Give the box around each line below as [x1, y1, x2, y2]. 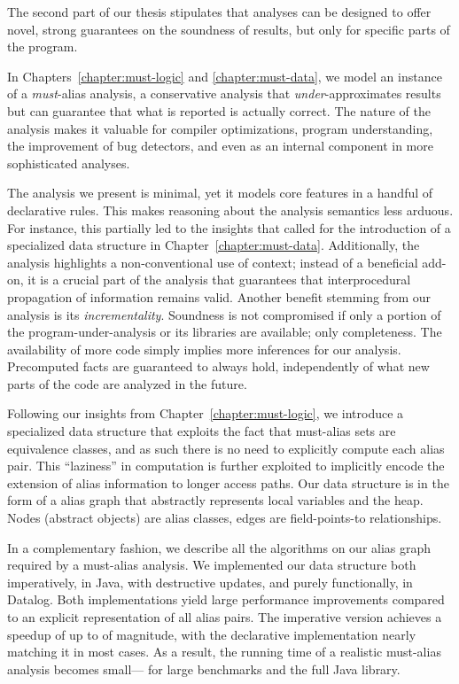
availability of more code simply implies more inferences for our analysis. [7, 339, 401, 358]
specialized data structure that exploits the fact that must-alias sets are [7, 422, 396, 440]
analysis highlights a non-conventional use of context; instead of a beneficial [7, 253, 418, 271]
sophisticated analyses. [7, 153, 130, 172]
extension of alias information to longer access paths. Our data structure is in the [7, 473, 449, 492]
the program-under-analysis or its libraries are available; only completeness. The [7, 323, 442, 341]
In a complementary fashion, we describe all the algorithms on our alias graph [7, 538, 432, 556]
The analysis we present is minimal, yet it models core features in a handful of [7, 183, 433, 202]
